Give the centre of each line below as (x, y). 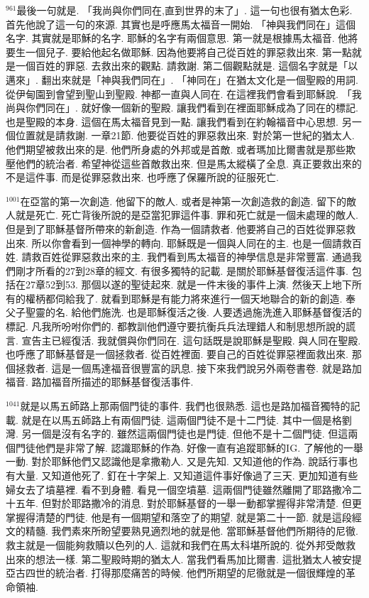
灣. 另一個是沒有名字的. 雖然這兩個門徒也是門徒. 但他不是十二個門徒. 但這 (177, 434)
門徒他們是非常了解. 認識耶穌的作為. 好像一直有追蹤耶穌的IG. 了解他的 (179, 447)
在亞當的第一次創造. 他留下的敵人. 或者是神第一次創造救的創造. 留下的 (183, 201)
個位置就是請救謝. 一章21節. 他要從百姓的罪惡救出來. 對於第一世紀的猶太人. (180, 135)
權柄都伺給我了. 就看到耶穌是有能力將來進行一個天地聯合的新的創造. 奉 (191, 298)
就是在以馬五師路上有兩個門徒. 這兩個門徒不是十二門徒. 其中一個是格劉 (187, 419)
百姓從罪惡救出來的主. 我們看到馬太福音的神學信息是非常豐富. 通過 (197, 257)
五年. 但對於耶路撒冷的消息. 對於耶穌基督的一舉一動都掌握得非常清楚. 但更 (188, 503)
